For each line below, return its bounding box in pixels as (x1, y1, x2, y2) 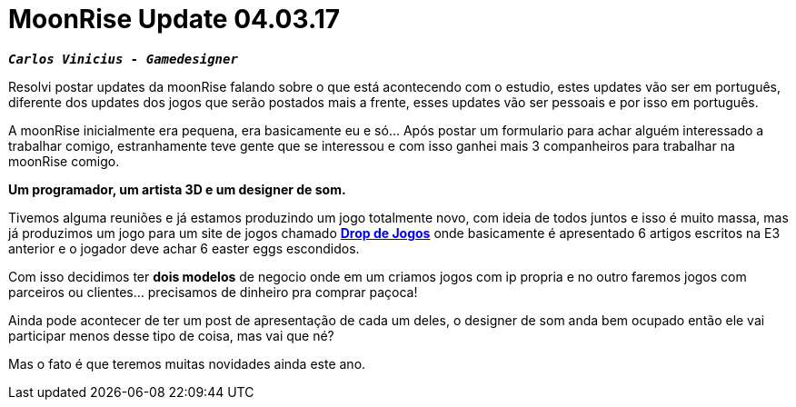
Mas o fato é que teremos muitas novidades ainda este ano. (8, 355, 366, 372)
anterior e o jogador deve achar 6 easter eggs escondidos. (8, 240, 360, 256)
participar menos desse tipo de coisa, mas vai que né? (8, 327, 334, 343)
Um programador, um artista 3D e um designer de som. (8, 181, 346, 197)
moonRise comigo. (8, 153, 120, 169)
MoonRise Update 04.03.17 (8, 4, 341, 35)
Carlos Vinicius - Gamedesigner (8, 51, 238, 66)
